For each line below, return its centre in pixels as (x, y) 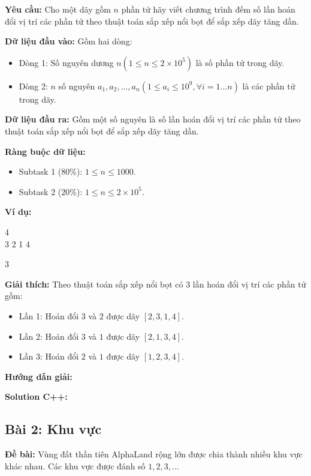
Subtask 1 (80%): (51, 171)
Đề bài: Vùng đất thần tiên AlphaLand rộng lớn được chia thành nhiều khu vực (154, 454)
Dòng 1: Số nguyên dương (66, 62)
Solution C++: (36, 396)
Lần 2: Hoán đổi (49, 336)
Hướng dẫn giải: (39, 376)
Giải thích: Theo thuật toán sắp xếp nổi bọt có (94, 284)
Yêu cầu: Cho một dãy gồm (58, 9)
